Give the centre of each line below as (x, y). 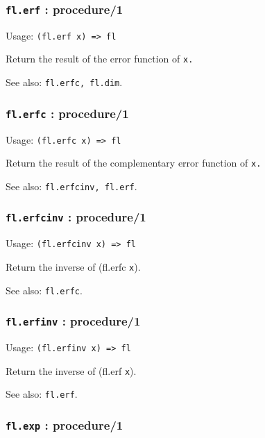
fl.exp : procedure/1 (65, 424)
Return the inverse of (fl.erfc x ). (73, 266)
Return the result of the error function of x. (100, 59)
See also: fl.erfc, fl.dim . (64, 82)
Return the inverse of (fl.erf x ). (71, 370)
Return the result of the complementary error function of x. (134, 163)
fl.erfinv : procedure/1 (73, 321)
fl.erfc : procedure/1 (67, 113)
